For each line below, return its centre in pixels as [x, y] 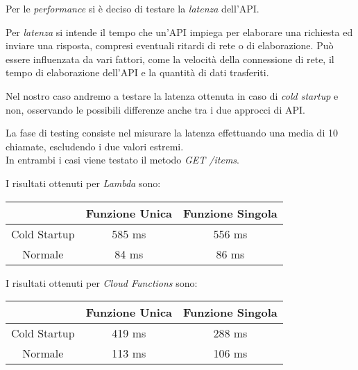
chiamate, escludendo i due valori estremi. [95, 146]
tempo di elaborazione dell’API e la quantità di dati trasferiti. [137, 72]
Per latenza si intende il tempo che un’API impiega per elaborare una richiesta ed [179, 32]
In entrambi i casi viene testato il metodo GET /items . [122, 160]
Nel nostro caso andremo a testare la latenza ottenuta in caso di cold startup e [172, 95]
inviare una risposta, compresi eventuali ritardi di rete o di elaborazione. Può [170, 45]
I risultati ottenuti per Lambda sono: [83, 183]
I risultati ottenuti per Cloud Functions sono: [102, 282]
